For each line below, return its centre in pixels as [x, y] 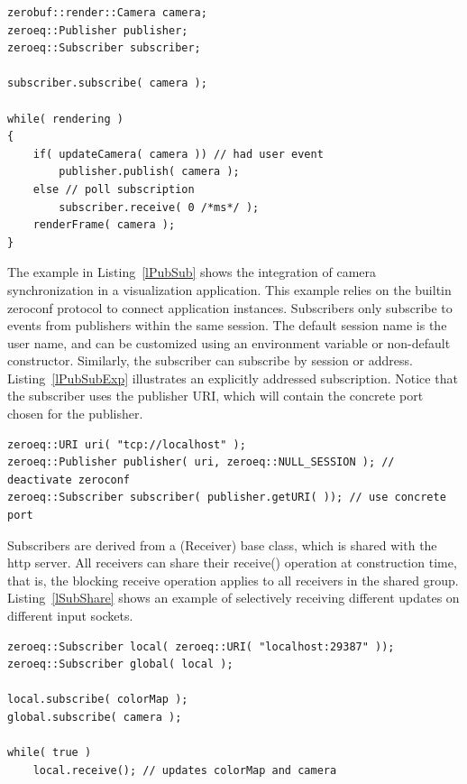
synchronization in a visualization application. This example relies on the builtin [229, 289]
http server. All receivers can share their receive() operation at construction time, [232, 563]
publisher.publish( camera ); [149, 172]
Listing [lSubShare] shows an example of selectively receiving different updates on [233, 598]
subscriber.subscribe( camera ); [107, 83]
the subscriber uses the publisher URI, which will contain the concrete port [215, 396]
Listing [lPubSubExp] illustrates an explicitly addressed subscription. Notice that [233, 378]
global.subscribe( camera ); [95, 717]
